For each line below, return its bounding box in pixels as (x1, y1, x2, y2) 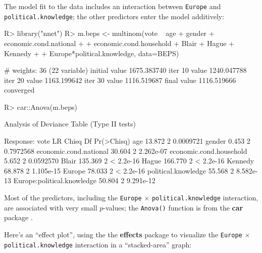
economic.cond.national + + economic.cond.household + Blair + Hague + (4, 37, 235, 48)
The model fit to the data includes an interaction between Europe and (4, 1, 221, 11)
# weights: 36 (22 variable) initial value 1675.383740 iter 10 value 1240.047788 (4, 65, 247, 75)
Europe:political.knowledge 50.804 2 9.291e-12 (13, 175, 155, 186)
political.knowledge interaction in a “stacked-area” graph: (4, 239, 192, 249)
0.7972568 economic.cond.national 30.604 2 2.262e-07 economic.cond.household (4, 145, 247, 156)
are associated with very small (4, 202, 97, 213)
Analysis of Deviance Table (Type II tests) (4, 118, 136, 129)
